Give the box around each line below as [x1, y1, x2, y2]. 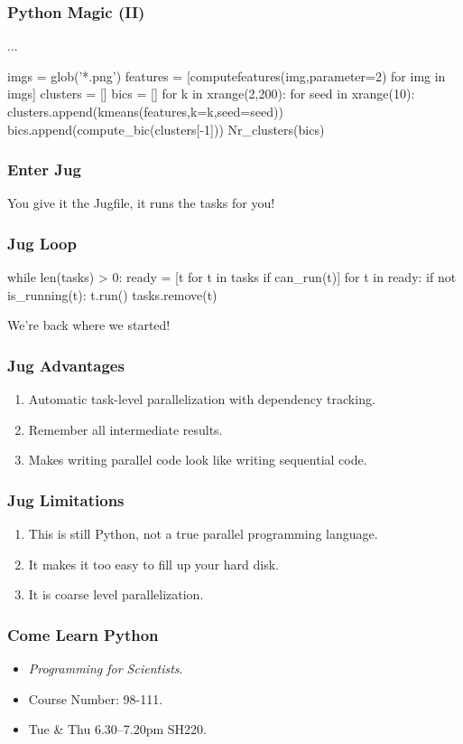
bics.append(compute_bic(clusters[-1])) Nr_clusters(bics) [7, 119, 325, 138]
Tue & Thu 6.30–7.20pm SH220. [28, 720, 207, 739]
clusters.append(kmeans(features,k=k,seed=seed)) [7, 102, 283, 120]
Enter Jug [7, 158, 81, 181]
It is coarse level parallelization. [28, 585, 204, 604]
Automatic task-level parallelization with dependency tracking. [28, 390, 375, 409]
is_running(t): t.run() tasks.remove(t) [7, 285, 218, 304]
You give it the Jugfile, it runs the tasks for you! [7, 193, 275, 212]
